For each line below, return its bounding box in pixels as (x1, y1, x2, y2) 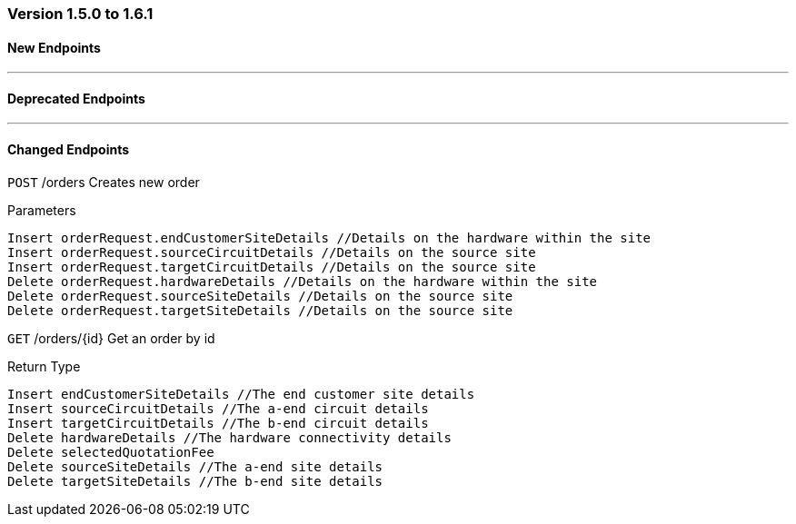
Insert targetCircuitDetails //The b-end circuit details (7, 415, 429, 430)
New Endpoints (7, 39, 101, 55)
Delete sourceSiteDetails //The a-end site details (7, 459, 383, 474)
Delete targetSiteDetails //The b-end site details (7, 473, 383, 489)
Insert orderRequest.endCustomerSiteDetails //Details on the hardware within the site (7, 230, 652, 245)
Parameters (7, 202, 76, 218)
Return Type (7, 358, 81, 374)
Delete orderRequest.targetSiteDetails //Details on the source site (7, 302, 513, 318)
